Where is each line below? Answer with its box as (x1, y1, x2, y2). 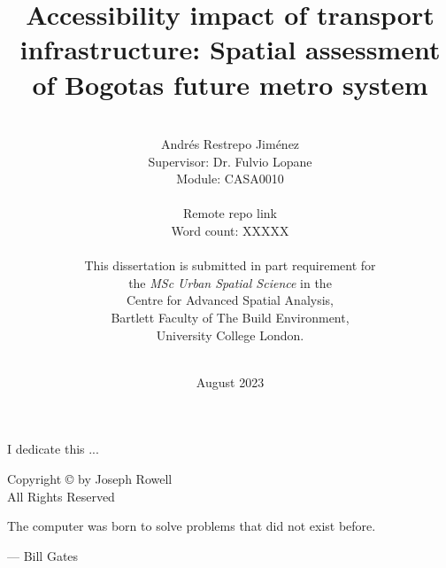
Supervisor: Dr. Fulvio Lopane (148, 152, 312, 170)
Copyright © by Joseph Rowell (7, 470, 173, 487)
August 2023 (196, 372, 265, 391)
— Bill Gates (7, 546, 79, 564)
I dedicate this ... (7, 440, 99, 458)
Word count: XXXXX (171, 222, 289, 240)
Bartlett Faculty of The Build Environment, (111, 308, 350, 327)
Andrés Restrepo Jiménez (160, 135, 300, 153)
